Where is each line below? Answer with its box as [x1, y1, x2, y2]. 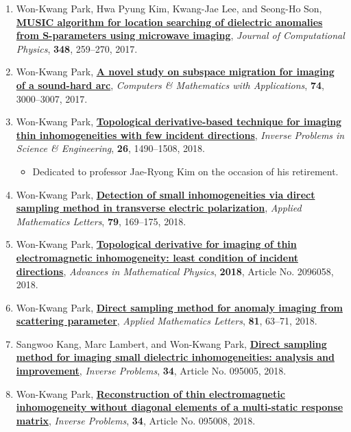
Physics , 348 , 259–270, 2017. [16, 41, 138, 55]
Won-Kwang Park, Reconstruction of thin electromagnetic [16, 386, 285, 401]
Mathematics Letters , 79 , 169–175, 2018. [16, 214, 186, 228]
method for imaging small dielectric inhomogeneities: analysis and [16, 350, 335, 364]
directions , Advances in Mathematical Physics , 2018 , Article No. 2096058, [16, 264, 334, 278]
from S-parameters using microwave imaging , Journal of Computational [16, 28, 345, 42]
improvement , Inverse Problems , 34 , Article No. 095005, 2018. [16, 364, 287, 378]
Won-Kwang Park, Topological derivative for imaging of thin [16, 237, 297, 251]
